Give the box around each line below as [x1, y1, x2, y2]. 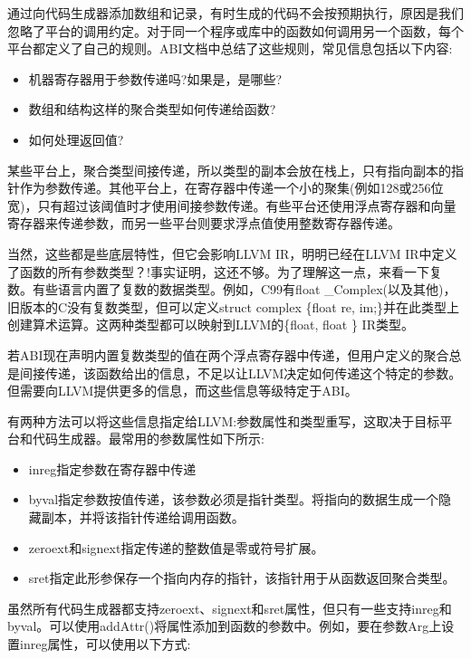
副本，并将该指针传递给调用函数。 [41, 508, 245, 527]
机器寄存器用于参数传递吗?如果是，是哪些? [28, 69, 283, 88]
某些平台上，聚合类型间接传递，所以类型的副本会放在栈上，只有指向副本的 [7, 160, 451, 179]
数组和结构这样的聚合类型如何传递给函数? [28, 100, 276, 119]
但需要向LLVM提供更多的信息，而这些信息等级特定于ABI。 [7, 381, 358, 400]
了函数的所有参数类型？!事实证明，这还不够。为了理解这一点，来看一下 [7, 262, 429, 281]
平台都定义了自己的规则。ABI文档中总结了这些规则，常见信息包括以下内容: [7, 39, 453, 58]
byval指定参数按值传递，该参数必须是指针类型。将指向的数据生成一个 [28, 490, 439, 509]
